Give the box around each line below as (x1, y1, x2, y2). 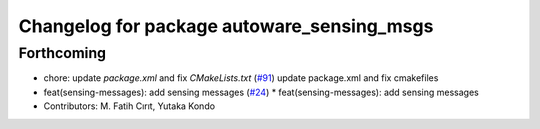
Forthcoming (18, 44, 107, 62)
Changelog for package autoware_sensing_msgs (18, 15, 434, 37)
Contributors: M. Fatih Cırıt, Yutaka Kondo (43, 100, 215, 112)
